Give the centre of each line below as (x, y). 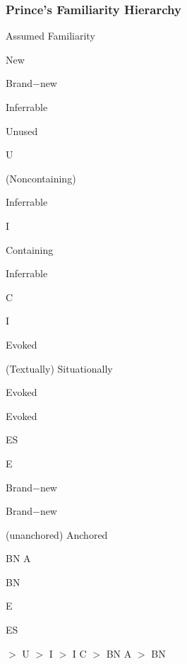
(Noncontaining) (41, 178)
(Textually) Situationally (59, 368)
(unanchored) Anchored (57, 534)
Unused (22, 130)
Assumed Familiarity (50, 36)
